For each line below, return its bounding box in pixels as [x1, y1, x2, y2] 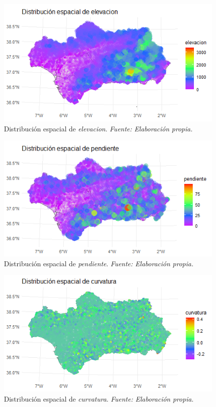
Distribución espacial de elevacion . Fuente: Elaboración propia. [4, 123, 193, 133]
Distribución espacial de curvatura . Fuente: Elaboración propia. [4, 393, 194, 404]
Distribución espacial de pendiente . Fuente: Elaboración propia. [4, 258, 194, 268]
